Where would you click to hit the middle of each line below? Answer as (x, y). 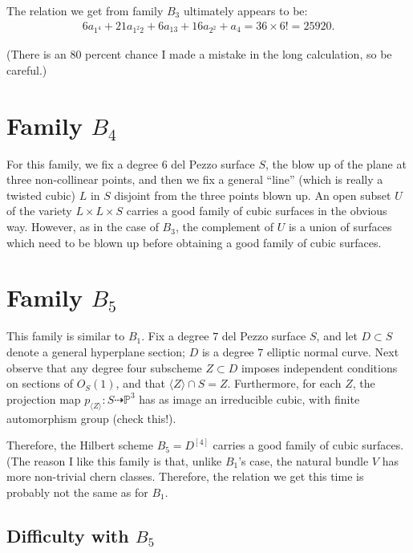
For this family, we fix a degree (82, 163)
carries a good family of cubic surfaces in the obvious (257, 211)
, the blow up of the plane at (336, 163)
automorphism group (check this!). (91, 418)
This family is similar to (66, 336)
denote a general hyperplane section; (96, 351)
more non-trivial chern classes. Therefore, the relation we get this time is (185, 476)
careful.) (27, 69)
